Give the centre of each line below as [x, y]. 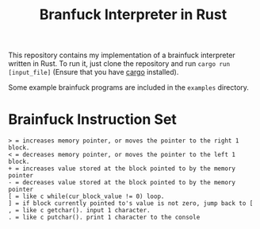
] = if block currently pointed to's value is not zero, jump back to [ [131, 204]
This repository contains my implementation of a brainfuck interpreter [122, 55]
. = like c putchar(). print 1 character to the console [104, 217]
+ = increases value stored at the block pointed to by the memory [122, 169]
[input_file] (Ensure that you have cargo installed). [94, 72]
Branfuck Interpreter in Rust [133, 15]
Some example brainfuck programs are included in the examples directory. [129, 87]
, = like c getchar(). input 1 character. [79, 211]
